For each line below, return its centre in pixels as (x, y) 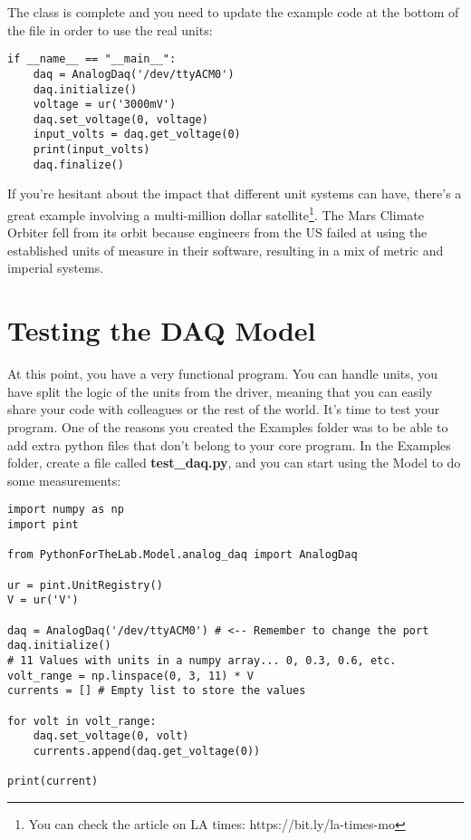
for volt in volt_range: (82, 721)
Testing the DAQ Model (162, 330)
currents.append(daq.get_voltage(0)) (147, 751)
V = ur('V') (43, 600)
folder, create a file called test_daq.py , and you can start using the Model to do (234, 463)
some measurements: (64, 480)
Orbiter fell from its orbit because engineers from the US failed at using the (217, 232)
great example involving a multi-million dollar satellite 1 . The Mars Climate (216, 213)
